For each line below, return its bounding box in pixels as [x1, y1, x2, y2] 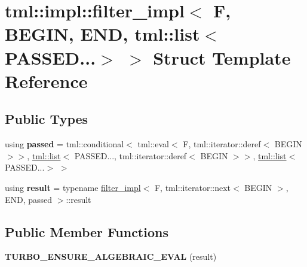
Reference [5, 68, 88, 93]
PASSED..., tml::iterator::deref [74, 149, 187, 162]
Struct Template [153, 45, 291, 69]
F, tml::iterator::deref [183, 138, 261, 150]
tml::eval [137, 138, 169, 150]
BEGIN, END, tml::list [5, 22, 200, 46]
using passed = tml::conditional [5, 138, 124, 150]
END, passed [5, 193, 53, 205]
